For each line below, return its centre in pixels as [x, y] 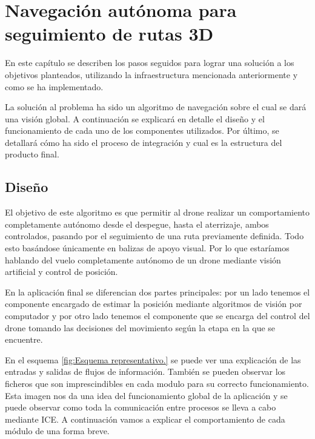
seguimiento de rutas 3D [109, 34]
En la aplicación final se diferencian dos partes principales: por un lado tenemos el [157, 292]
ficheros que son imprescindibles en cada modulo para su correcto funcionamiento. [157, 383]
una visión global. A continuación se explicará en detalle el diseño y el [135, 118]
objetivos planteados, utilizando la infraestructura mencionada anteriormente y [151, 74]
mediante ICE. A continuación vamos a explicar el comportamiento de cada [145, 419]
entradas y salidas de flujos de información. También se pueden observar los [145, 371]
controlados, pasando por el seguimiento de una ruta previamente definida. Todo [154, 236]
